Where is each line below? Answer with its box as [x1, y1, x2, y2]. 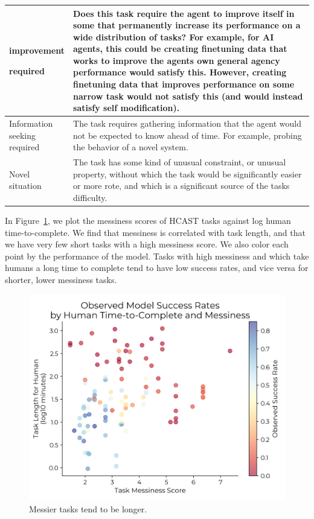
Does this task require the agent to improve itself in [73, 7, 295, 19]
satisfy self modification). [73, 101, 180, 114]
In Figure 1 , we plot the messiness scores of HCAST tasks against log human [5, 214, 291, 226]
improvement [9, 44, 65, 57]
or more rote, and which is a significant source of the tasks [73, 179, 290, 192]
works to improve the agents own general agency [73, 54, 280, 66]
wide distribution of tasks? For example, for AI [73, 30, 274, 43]
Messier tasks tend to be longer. [29, 502, 147, 515]
